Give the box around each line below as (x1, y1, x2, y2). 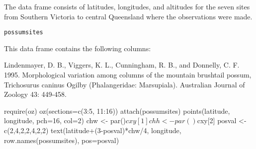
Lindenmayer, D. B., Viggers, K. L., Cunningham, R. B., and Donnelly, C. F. (4, 60, 240, 70)
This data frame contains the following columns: (4, 43, 151, 53)
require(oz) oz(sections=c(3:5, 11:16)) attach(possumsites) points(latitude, (4, 105, 230, 116)
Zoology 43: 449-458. (4, 89, 67, 99)
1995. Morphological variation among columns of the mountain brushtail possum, (4, 70, 252, 80)
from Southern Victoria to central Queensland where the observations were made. (4, 11, 253, 21)
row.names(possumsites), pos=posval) (4, 135, 119, 145)
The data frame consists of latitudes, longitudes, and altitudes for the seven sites (4, 1, 250, 11)
